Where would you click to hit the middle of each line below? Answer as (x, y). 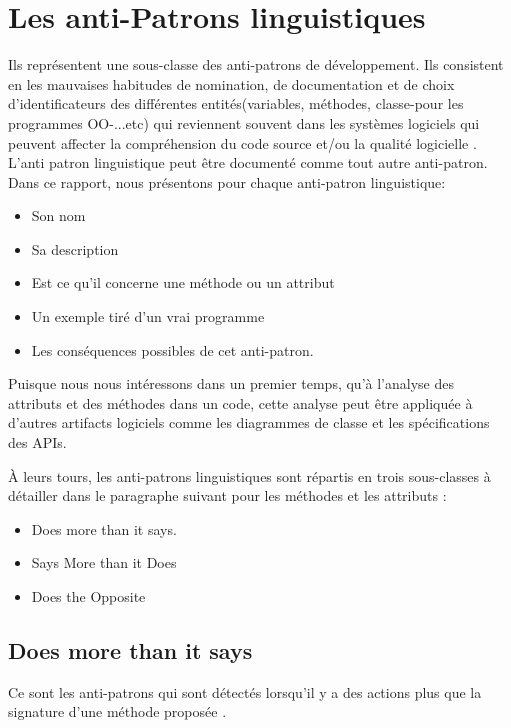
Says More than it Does (104, 562)
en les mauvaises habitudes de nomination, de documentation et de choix (231, 83)
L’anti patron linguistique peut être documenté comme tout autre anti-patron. (248, 162)
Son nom (58, 215)
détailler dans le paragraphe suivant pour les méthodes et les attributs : (227, 495)
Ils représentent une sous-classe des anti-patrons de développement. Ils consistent (256, 64)
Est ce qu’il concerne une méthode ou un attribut (183, 282)
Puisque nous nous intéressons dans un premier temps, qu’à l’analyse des (231, 383)
